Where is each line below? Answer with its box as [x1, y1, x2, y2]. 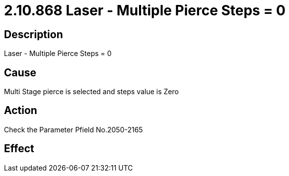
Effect [4, 142, 34, 155]
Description [4, 28, 63, 41]
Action [4, 104, 37, 117]
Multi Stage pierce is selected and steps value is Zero [4, 87, 179, 96]
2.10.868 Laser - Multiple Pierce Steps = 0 [4, 2, 286, 19]
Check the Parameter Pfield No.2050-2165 [4, 125, 143, 134]
